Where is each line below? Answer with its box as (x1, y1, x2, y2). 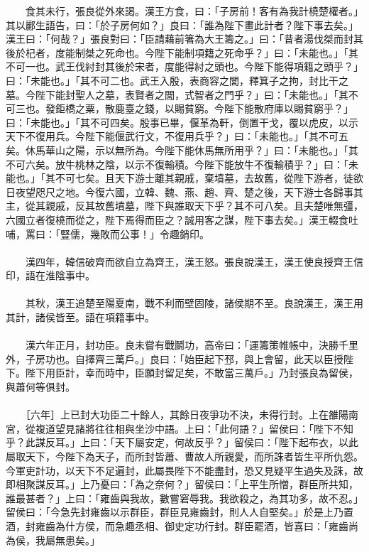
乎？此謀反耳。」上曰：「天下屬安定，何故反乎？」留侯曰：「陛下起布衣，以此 (6, 435, 358, 450)
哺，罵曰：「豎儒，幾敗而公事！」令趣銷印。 (6, 226, 209, 241)
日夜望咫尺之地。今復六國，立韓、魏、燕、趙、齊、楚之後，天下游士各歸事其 (6, 184, 363, 199)
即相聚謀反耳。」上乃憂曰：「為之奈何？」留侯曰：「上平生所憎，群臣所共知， (6, 477, 358, 492)
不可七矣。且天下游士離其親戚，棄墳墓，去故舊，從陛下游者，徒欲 (55, 171, 363, 185)
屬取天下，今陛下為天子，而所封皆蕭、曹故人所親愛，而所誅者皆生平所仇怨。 (6, 449, 363, 463)
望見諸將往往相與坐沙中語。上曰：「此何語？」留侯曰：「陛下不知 (55, 421, 353, 435)
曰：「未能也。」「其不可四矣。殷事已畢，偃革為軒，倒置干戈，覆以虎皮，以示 (6, 114, 358, 129)
